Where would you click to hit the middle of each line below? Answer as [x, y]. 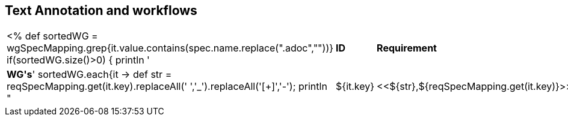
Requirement [407, 48]
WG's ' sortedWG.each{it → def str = [89, 75]
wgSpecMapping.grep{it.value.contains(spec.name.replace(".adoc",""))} [170, 48]
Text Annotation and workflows [101, 10]
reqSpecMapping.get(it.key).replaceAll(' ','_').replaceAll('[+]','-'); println [167, 87]
